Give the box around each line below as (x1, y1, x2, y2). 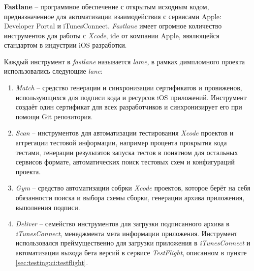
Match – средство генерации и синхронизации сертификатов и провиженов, (15, 82, 242, 93)
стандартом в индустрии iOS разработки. (4, 40, 127, 50)
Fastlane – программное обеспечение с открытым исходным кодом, (4, 1, 209, 11)
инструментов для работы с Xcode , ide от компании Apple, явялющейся (4, 30, 220, 40)
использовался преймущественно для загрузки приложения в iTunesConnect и (15, 238, 251, 248)
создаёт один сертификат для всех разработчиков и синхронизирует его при (15, 102, 242, 112)
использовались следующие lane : (4, 66, 103, 76)
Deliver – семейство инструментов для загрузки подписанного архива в (15, 218, 229, 229)
